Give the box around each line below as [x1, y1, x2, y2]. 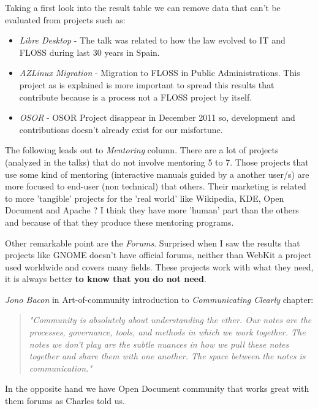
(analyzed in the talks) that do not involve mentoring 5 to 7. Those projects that [5, 155, 309, 168]
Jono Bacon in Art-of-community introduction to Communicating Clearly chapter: [5, 292, 314, 305]
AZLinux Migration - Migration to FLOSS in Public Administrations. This [19, 66, 300, 79]
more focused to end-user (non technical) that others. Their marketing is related [5, 180, 306, 193]
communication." [29, 361, 93, 374]
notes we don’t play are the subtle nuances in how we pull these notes [29, 337, 289, 350]
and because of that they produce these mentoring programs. [5, 215, 234, 228]
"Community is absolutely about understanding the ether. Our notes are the [29, 313, 312, 326]
